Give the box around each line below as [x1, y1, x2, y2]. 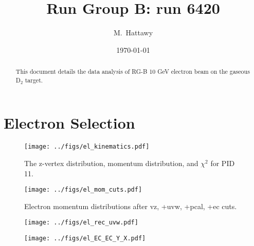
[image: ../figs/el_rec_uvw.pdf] [24, 219, 138, 227]
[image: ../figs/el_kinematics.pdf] [24, 143, 150, 151]
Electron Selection [4, 112, 135, 133]
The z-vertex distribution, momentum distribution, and [24, 158, 198, 169]
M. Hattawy [113, 27, 153, 38]
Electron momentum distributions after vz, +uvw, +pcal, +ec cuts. [24, 200, 237, 211]
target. [25, 75, 43, 84]
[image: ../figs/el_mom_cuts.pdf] [24, 186, 142, 194]
